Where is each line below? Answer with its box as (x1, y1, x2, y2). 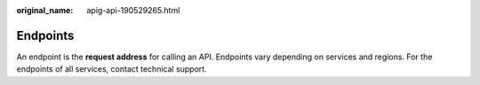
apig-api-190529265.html (86, 5, 180, 15)
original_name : (16, 5, 74, 15)
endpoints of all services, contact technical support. (16, 64, 208, 74)
